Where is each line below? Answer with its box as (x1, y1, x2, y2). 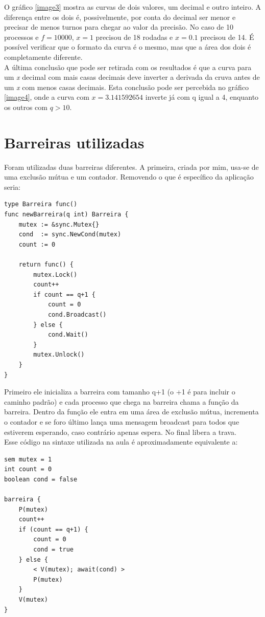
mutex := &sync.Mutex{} (18, 221, 100, 228)
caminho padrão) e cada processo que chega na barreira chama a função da (4, 396, 239, 407)
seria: (4, 181, 21, 192)
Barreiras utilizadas (4, 131, 144, 152)
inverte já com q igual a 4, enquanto (145, 92, 259, 102)
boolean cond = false (4, 475, 78, 483)
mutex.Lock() (33, 271, 78, 278)
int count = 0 (4, 466, 52, 473)
